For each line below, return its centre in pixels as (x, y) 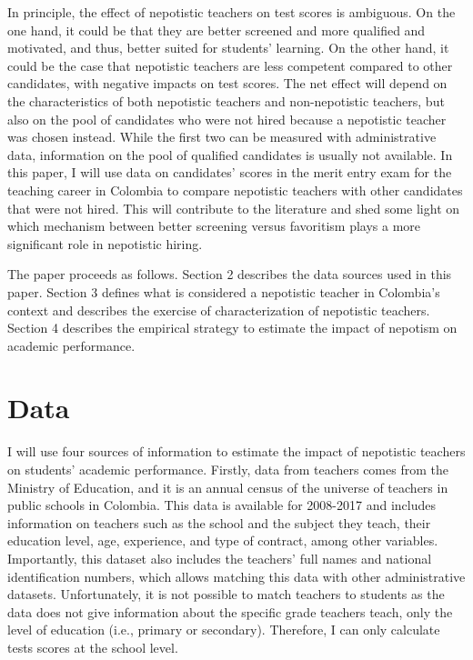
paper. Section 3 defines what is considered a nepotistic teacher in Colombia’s (224, 291)
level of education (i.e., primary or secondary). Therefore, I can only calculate (224, 630)
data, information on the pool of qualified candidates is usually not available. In (230, 154)
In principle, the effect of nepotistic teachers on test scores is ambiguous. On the (231, 12)
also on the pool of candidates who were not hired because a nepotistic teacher (227, 119)
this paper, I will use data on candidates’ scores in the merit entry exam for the (230, 172)
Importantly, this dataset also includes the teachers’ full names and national (220, 558)
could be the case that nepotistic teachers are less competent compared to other (230, 65)
